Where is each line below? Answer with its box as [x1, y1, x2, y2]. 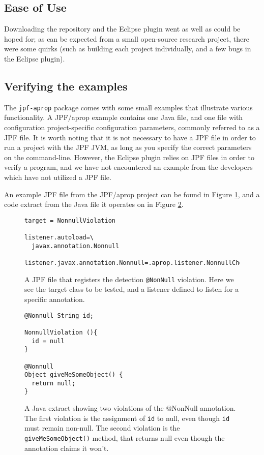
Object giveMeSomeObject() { [24, 371, 123, 379]
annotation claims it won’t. [24, 442, 109, 453]
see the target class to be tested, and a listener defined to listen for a [24, 284, 239, 294]
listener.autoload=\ [24, 234, 94, 241]
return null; [32, 379, 76, 387]
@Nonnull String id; [24, 312, 94, 319]
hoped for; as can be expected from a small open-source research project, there [4, 33, 249, 44]
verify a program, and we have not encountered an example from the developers [4, 162, 253, 172]
